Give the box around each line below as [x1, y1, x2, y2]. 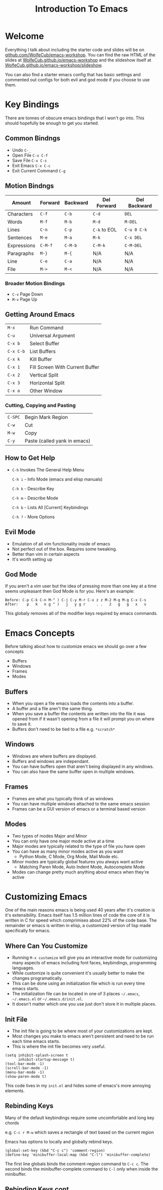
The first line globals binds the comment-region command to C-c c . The [5, 1161, 149, 1167]
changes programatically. [12, 975, 63, 981]
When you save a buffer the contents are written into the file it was [12, 711, 146, 717]
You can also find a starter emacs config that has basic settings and [5, 71, 141, 77]
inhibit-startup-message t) [17, 1057, 75, 1062]
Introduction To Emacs [35, 3, 128, 15]
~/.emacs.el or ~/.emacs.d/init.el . [12, 996, 83, 1002]
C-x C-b [7, 348, 25, 354]
